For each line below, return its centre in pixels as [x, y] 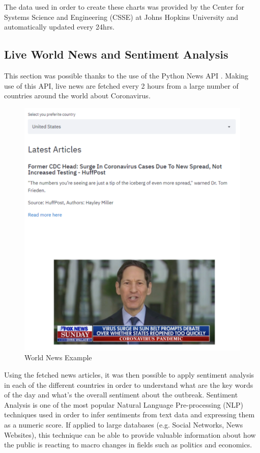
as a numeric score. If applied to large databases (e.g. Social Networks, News [124, 424]
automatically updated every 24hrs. [59, 27]
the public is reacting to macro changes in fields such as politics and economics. [128, 445]
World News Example [58, 357]
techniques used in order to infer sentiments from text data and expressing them [129, 415]
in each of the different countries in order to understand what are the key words [129, 384]
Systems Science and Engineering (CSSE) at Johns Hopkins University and [121, 17]
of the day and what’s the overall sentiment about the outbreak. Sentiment [121, 395]
